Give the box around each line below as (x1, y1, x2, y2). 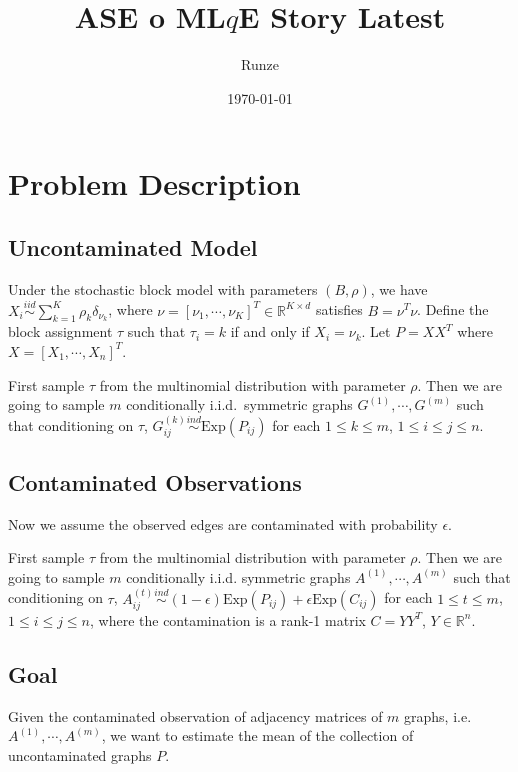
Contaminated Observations (8, 466, 302, 497)
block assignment (8, 321, 113, 342)
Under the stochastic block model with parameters (8, 278, 318, 299)
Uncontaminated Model (8, 231, 258, 262)
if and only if (230, 321, 310, 342)
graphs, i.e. (404, 705, 472, 726)
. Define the (417, 299, 489, 320)
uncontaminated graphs (8, 744, 152, 765)
